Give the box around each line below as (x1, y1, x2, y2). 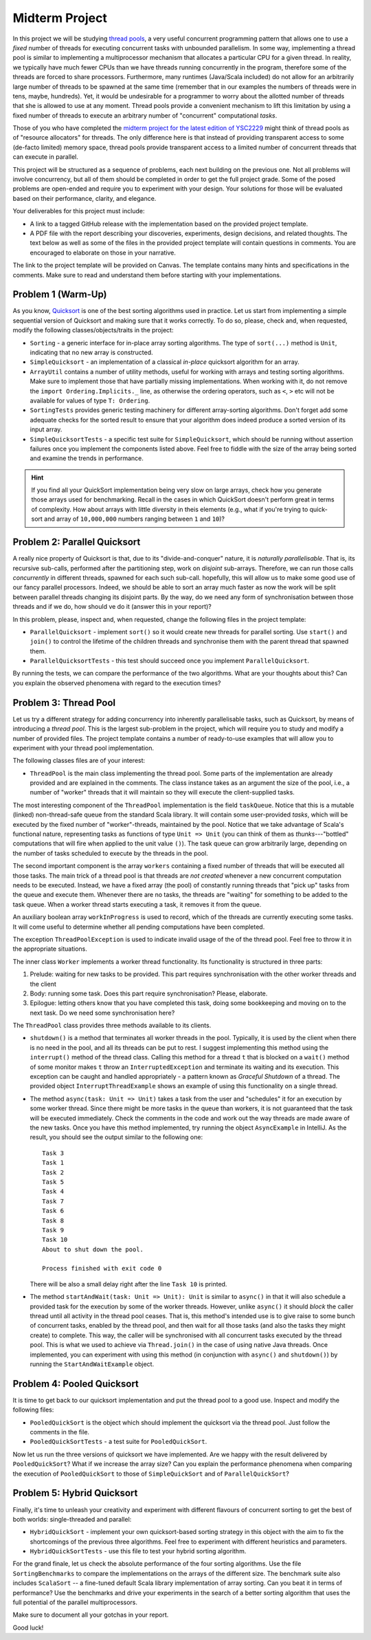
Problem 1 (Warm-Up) (12, 289, 107, 301)
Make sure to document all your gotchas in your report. (12, 1610, 169, 1619)
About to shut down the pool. (42, 1245, 144, 1253)
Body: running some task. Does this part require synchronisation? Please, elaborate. (30, 989, 268, 997)
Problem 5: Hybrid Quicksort (12, 1487, 138, 1499)
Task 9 (42, 1226, 65, 1234)
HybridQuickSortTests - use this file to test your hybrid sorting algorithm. (30, 1547, 247, 1555)
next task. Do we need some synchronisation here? (30, 1008, 175, 1017)
